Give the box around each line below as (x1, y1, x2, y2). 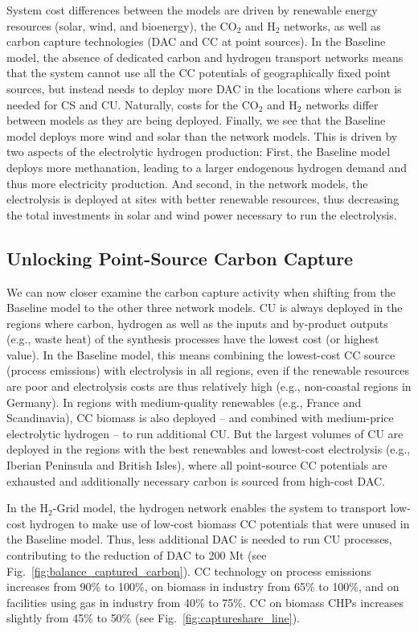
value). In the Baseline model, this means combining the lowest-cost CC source (6, 346, 395, 363)
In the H (6, 499, 49, 516)
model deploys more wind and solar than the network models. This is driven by (6, 127, 398, 144)
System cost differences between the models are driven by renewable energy (6, 2, 378, 18)
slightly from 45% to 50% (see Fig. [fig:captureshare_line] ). (6, 609, 300, 626)
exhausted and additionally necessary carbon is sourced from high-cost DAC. (6, 472, 385, 489)
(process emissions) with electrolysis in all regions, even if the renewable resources (6, 362, 410, 379)
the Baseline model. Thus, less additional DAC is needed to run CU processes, (6, 531, 392, 548)
